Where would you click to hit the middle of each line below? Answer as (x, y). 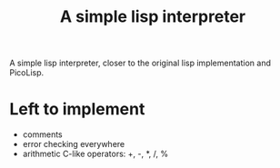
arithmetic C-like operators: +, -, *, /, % (95, 154)
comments (42, 134)
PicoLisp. (27, 73)
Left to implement (77, 109)
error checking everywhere (74, 144)
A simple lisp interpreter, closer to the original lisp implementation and (140, 63)
